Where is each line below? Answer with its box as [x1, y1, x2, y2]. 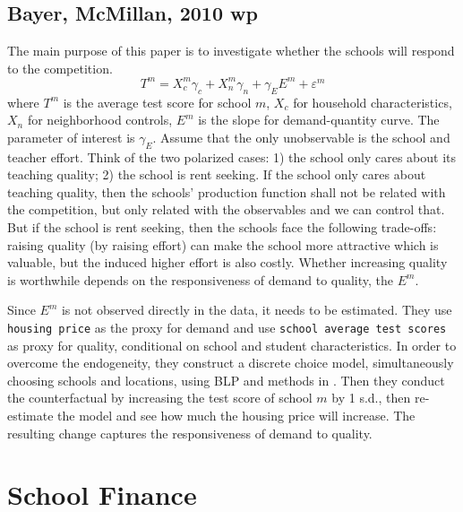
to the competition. [7, 58, 113, 77]
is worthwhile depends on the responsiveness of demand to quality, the [7, 270, 394, 289]
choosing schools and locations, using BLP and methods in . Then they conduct [7, 370, 445, 389]
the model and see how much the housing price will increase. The [57, 406, 416, 425]
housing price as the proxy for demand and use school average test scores [7, 318, 447, 337]
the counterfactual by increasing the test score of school [7, 388, 313, 407]
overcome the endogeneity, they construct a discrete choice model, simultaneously [7, 353, 454, 372]
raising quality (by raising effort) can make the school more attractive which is [7, 235, 439, 254]
